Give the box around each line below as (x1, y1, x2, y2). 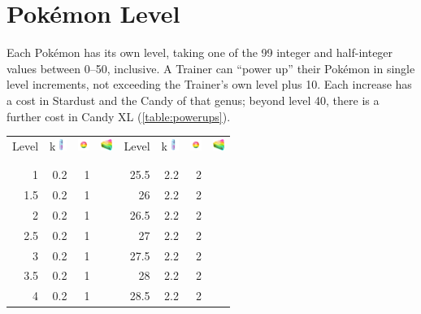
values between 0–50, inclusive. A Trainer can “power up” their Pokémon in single (7, 59, 415, 76)
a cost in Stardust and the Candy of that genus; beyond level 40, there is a (7, 91, 380, 108)
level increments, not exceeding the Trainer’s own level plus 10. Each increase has (7, 76, 412, 93)
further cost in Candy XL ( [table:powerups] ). (7, 107, 231, 124)
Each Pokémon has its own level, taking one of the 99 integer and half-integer (7, 44, 393, 61)
